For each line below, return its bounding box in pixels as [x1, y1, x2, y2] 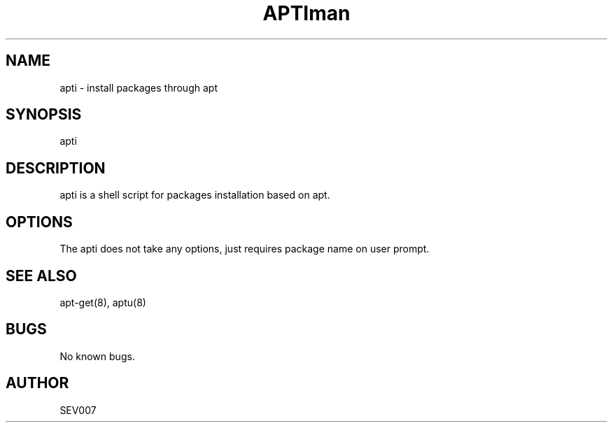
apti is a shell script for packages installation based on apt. [59, 189, 330, 201]
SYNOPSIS [6, 106, 82, 124]
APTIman [262, 1, 351, 25]
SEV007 [59, 404, 97, 416]
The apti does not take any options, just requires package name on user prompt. [59, 243, 430, 255]
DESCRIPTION [6, 159, 106, 177]
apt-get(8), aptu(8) [59, 296, 146, 308]
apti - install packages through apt [59, 81, 218, 94]
